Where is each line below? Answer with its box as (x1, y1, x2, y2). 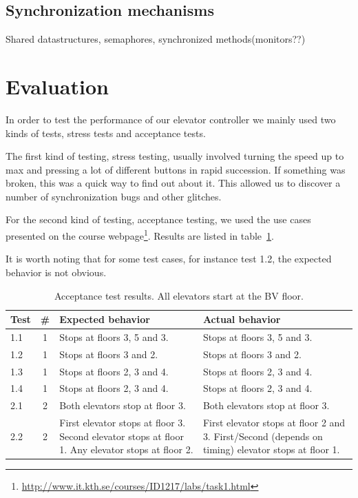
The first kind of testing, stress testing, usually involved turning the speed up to (6, 149, 344, 163)
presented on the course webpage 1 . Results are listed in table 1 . (6, 227, 274, 242)
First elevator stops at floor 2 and (202, 415, 346, 430)
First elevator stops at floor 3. (59, 415, 186, 430)
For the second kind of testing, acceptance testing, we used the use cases (6, 212, 311, 227)
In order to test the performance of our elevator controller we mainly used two (6, 112, 336, 126)
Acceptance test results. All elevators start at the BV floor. (54, 288, 304, 302)
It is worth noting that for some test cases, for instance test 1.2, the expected (6, 251, 332, 266)
